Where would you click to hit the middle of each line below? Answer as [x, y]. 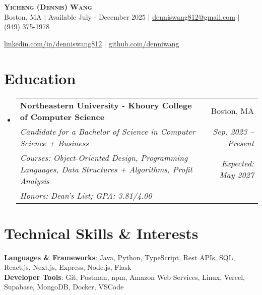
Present [241, 143]
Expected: [238, 163]
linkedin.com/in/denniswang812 [53, 43]
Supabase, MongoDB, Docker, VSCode [64, 287]
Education [40, 78]
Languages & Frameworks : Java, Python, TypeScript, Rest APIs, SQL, [120, 257]
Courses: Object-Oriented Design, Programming [104, 157]
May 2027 [237, 175]
